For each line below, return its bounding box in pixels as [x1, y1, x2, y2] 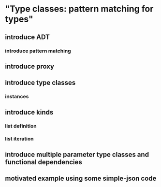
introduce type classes [5, 79, 76, 87]
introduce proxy [5, 62, 55, 71]
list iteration [5, 135, 34, 142]
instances [5, 93, 29, 100]
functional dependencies [5, 158, 82, 166]
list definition [5, 122, 37, 129]
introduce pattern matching [5, 47, 71, 54]
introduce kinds [5, 108, 54, 116]
